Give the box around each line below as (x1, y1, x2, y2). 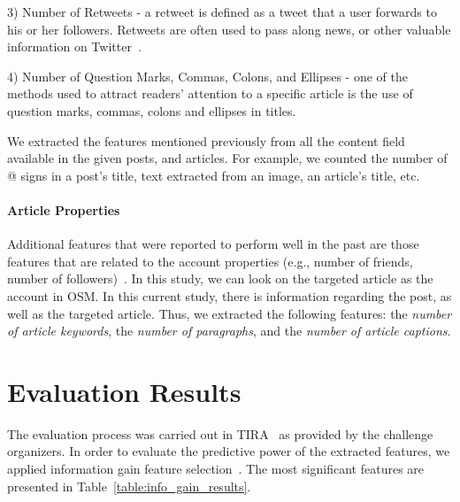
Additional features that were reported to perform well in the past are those (7, 235, 419, 253)
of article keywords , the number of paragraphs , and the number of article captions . (7, 321, 451, 340)
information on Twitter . (7, 37, 142, 56)
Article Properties (7, 200, 120, 219)
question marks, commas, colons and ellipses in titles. (7, 101, 296, 120)
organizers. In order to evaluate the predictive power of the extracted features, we (7, 442, 450, 460)
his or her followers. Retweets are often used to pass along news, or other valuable (7, 19, 451, 38)
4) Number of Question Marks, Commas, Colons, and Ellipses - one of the (7, 66, 408, 85)
